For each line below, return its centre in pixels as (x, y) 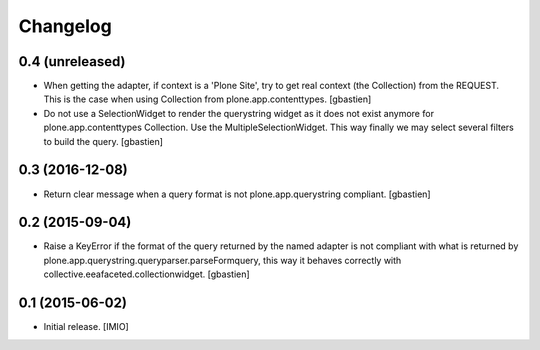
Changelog (65, 26)
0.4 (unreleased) (72, 61)
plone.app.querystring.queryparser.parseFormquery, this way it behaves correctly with (222, 260)
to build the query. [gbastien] (103, 141)
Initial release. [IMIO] (86, 327)
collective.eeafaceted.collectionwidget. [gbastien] (146, 274)
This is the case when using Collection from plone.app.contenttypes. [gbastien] (207, 99)
